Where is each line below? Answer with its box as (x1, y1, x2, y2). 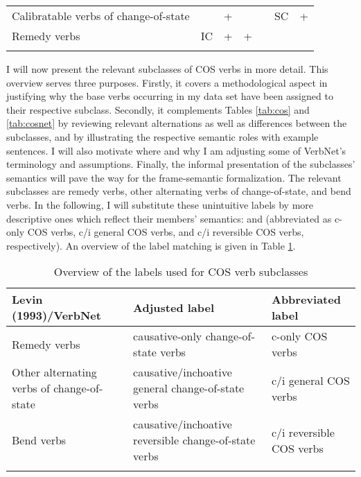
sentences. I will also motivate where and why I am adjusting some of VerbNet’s (6, 143, 346, 157)
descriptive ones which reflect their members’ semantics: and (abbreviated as (6, 211, 332, 225)
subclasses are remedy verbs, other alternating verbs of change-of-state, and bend (6, 184, 351, 198)
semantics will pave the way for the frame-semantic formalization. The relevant (6, 170, 342, 184)
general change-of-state (133, 380, 245, 397)
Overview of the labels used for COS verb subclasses (53, 263, 308, 280)
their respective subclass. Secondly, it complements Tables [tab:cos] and (6, 102, 310, 116)
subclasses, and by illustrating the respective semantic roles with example (6, 129, 319, 144)
